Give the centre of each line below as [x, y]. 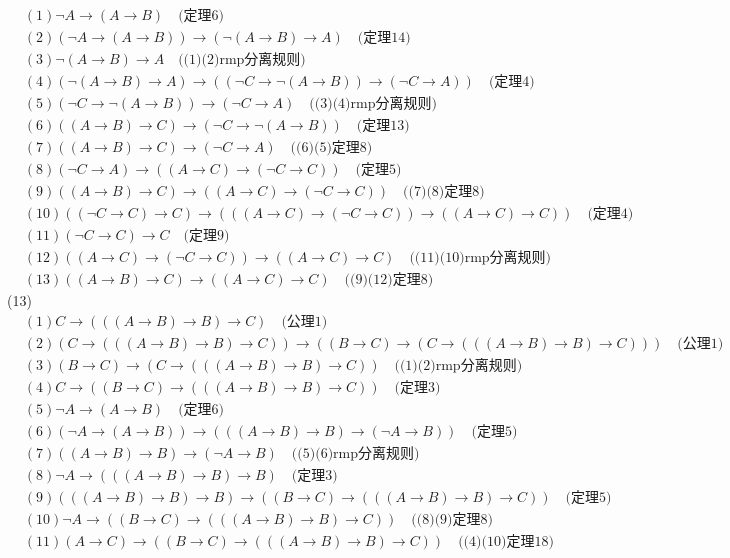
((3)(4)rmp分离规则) [373, 104]
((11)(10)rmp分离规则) [480, 258]
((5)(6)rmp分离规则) [355, 454]
